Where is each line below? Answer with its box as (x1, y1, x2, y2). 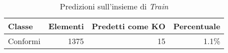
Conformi (8, 35, 41, 47)
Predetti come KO (91, 20, 166, 32)
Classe (8, 20, 33, 32)
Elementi (48, 20, 84, 32)
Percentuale (173, 20, 221, 32)
